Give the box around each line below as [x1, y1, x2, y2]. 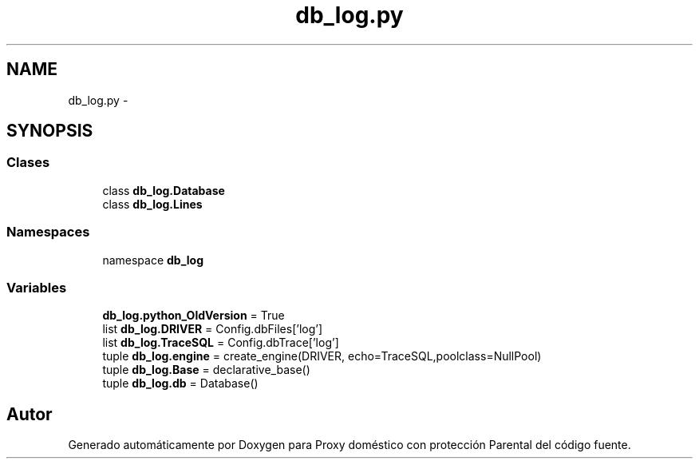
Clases [6, 154, 50, 171]
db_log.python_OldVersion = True [102, 308, 285, 323]
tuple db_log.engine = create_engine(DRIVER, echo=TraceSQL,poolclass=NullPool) [102, 349, 542, 364]
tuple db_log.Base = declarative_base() [102, 363, 310, 377]
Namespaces [6, 224, 90, 240]
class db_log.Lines [102, 197, 203, 211]
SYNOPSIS [6, 121, 93, 141]
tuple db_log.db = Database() [102, 376, 259, 391]
